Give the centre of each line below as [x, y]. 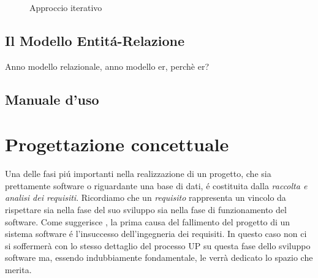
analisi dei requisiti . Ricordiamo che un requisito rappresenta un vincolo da [146, 197]
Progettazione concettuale [117, 144]
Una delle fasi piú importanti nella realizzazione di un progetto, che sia [138, 174]
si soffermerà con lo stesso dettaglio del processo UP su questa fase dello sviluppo [158, 245]
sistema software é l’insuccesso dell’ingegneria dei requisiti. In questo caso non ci [156, 234]
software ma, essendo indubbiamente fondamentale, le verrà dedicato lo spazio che [159, 257]
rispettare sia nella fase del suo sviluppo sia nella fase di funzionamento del [146, 210]
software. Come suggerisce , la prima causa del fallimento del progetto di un [148, 221]
